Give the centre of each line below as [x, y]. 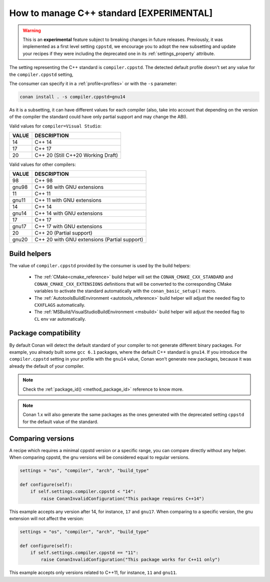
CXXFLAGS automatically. [60, 305]
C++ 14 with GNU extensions [69, 213]
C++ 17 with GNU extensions [68, 226]
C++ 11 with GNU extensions [68, 200]
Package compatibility [45, 333]
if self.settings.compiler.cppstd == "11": [84, 553]
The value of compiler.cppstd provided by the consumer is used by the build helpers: [100, 265]
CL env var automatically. [60, 319]
